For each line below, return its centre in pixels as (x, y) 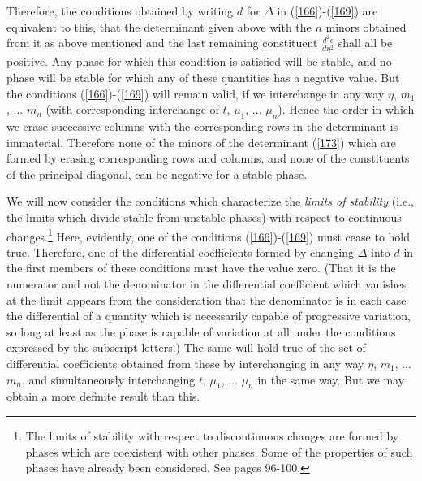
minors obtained (366, 26)
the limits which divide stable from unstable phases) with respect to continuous (204, 217)
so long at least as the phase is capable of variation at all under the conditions (201, 331)
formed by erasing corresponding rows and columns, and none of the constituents (208, 158)
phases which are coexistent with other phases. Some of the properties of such (219, 451)
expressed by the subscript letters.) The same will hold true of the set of (186, 347)
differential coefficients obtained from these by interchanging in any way (185, 363)
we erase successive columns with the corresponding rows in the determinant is (202, 126)
